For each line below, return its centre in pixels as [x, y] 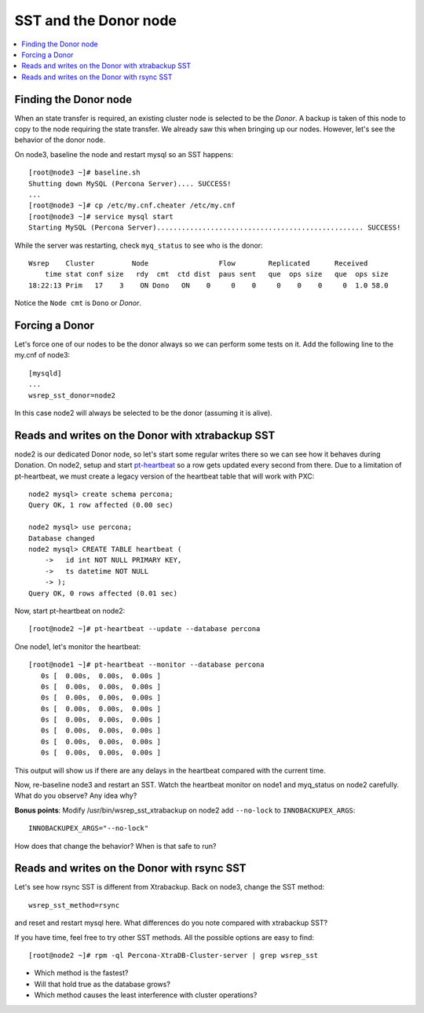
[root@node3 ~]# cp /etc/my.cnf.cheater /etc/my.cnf [132, 206]
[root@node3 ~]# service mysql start [101, 217]
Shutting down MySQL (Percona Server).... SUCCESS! [130, 184]
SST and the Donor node [95, 20]
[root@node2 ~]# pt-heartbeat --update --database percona [144, 629]
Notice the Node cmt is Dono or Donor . [78, 303]
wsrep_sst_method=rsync [74, 905]
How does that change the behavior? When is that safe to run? [115, 846]
